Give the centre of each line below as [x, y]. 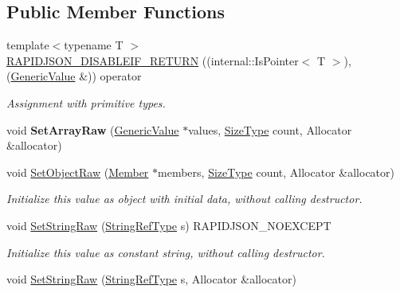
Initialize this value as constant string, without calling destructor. [166, 252]
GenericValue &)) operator [76, 76]
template [28, 45]
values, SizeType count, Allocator [270, 129]
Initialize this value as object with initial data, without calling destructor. [184, 199]
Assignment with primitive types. [86, 102]
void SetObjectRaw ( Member [78, 172]
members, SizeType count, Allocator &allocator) [276, 172]
